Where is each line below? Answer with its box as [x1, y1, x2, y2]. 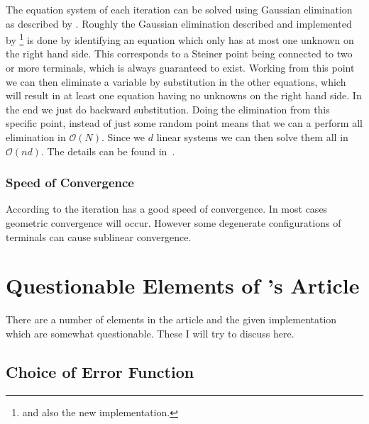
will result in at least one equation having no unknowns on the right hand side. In [6, 88, 362, 103]
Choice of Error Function [6, 360, 194, 382]
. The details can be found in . [40, 143, 175, 158]
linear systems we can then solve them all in [156, 130, 348, 144]
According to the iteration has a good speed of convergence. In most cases [6, 201, 328, 216]
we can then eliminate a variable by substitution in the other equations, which [6, 74, 346, 89]
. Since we [101, 130, 145, 144]
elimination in [6, 130, 66, 144]
